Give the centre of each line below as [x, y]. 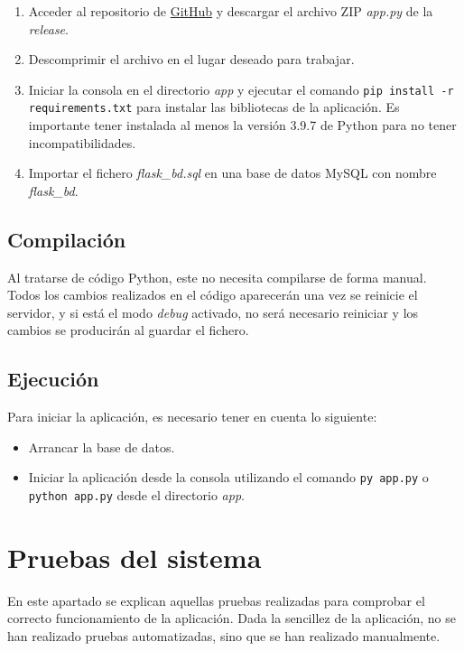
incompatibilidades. [82, 142]
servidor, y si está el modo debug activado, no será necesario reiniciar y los [213, 312]
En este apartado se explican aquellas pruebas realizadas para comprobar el [216, 600]
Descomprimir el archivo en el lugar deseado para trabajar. [191, 59]
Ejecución [53, 379]
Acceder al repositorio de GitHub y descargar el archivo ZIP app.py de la [231, 11]
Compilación [67, 239]
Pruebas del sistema [135, 557]
